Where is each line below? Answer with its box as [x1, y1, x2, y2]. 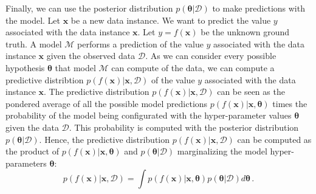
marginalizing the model [177, 145, 267, 158]
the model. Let [5, 13, 61, 26]
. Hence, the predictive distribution [39, 133, 170, 145]
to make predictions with [212, 2, 305, 14]
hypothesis [5, 61, 45, 74]
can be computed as [237, 133, 312, 145]
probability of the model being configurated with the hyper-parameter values [5, 109, 292, 122]
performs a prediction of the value [77, 37, 204, 50]
